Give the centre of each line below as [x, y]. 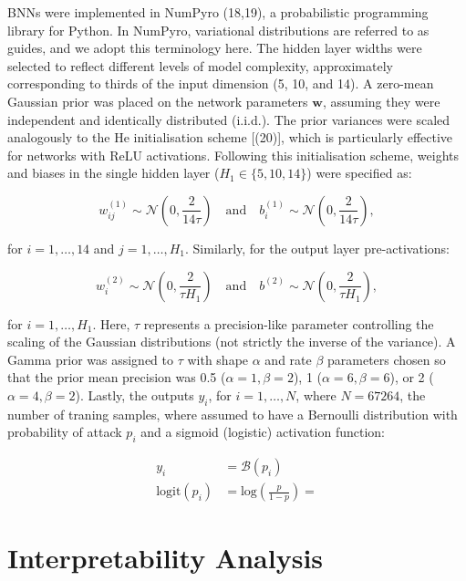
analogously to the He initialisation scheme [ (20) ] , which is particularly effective [230, 137]
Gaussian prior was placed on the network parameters [158, 101]
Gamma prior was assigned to [90, 359]
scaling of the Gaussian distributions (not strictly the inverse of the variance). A [232, 342]
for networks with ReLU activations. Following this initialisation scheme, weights [233, 155]
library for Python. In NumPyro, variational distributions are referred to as [218, 30]
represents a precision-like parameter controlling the [289, 323]
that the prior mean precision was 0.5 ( [117, 377]
